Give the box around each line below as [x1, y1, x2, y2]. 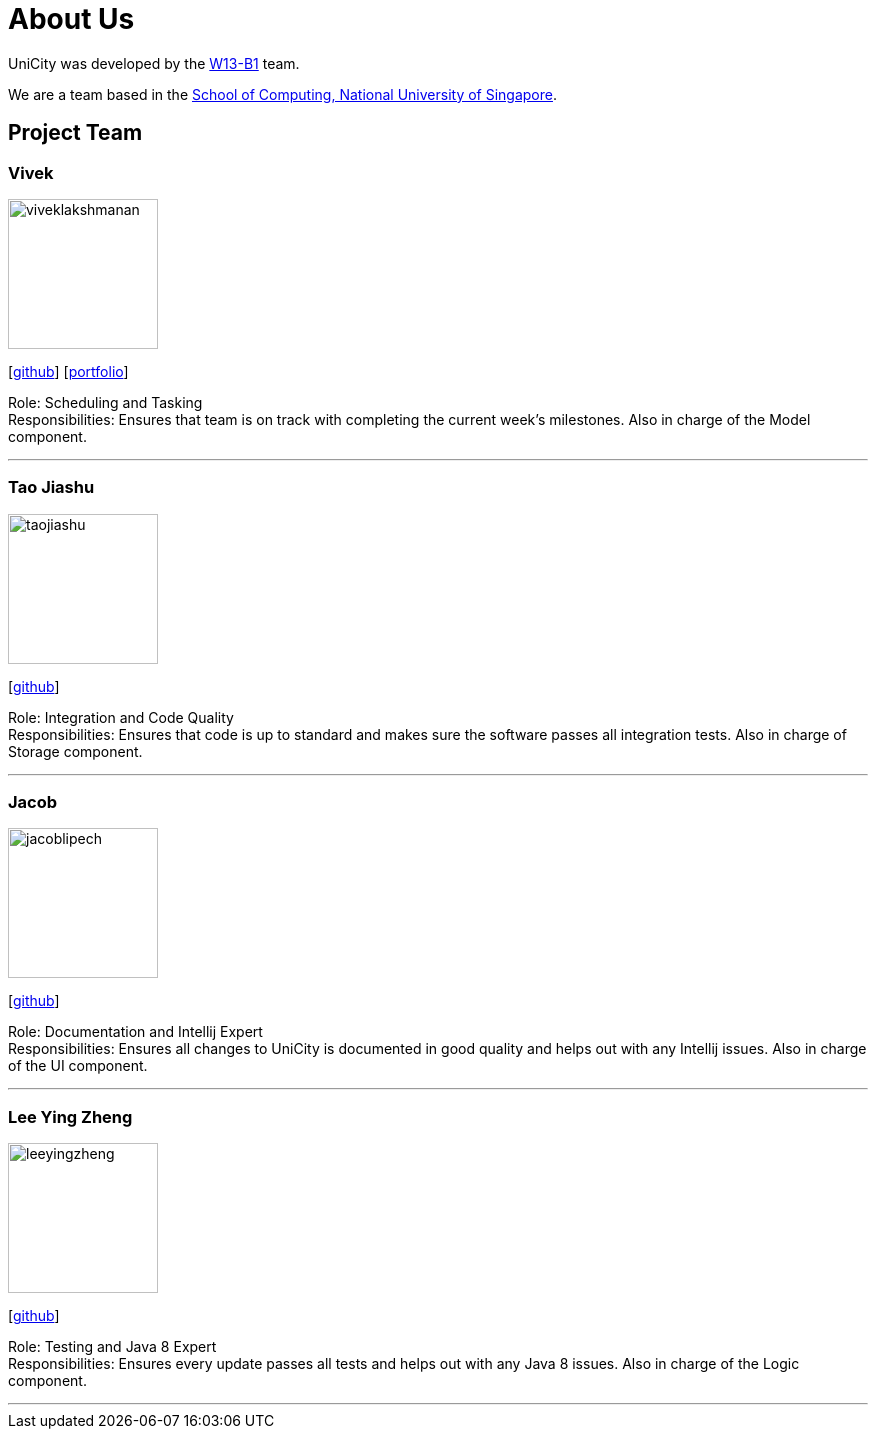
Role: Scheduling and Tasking [8, 393, 203, 411]
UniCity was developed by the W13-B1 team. [8, 54, 300, 72]
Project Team [8, 120, 143, 146]
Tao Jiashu [8, 477, 95, 498]
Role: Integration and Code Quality [8, 708, 234, 726]
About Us [8, 2, 135, 36]
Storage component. [8, 742, 143, 760]
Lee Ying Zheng [8, 1106, 133, 1127]
